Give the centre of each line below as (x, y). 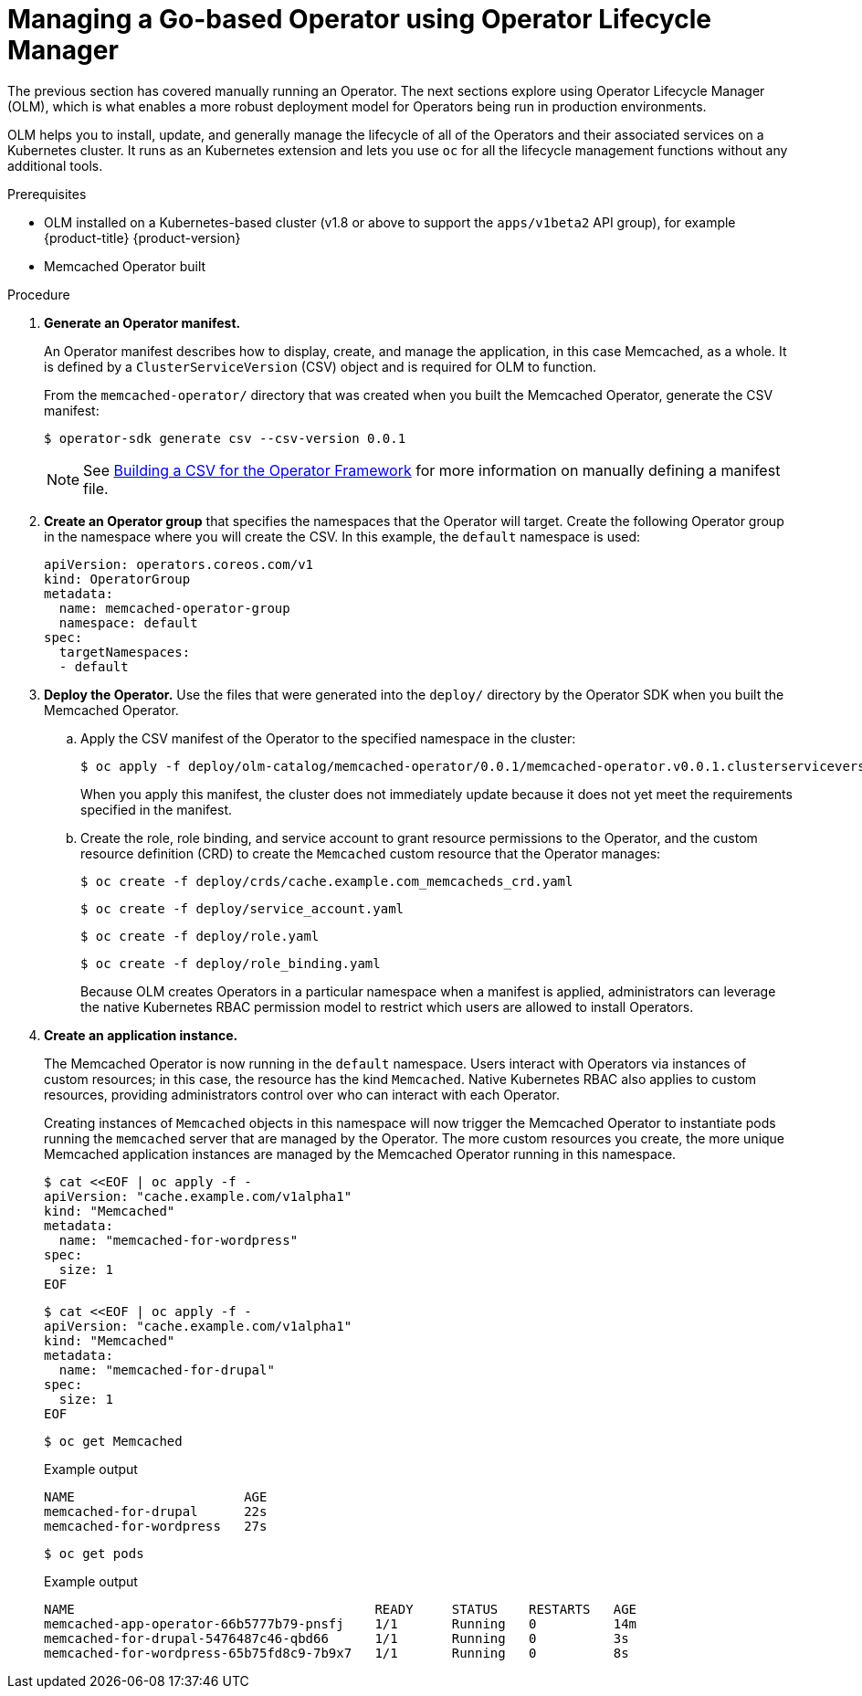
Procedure (39, 294)
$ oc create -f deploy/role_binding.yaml (231, 963)
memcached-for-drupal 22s (156, 1511)
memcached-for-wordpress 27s (156, 1526)
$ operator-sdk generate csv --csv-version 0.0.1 (225, 438)
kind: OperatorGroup (117, 579)
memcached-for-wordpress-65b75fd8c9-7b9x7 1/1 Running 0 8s (336, 1653)
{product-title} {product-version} (142, 237)
